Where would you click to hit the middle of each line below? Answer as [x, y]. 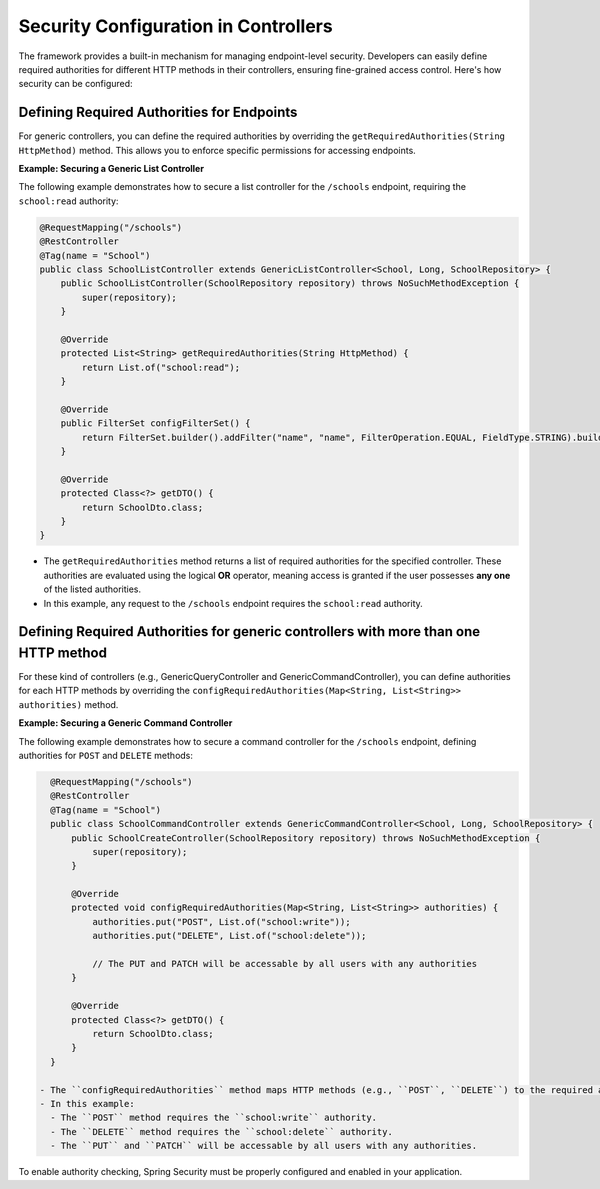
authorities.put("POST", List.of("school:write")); [221, 921]
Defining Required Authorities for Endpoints [158, 112]
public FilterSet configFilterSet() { [155, 423]
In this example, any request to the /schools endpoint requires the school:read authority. [233, 603]
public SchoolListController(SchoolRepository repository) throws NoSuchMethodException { [290, 283]
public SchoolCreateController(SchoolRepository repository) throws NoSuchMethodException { [306, 838]
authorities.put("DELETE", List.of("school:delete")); [229, 936]
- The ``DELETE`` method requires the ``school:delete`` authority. [222, 1131]
